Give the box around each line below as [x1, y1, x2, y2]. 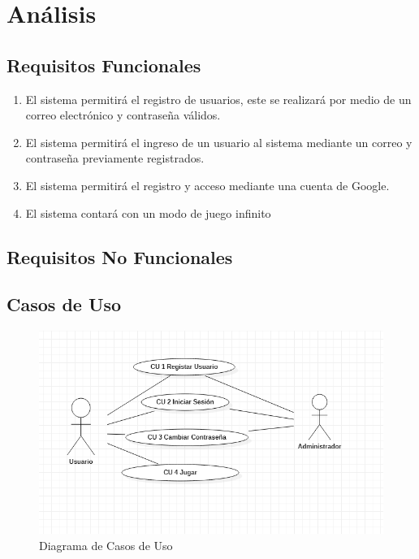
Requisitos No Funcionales [6, 244, 233, 269]
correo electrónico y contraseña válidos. [25, 106, 221, 123]
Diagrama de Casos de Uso [39, 537, 173, 554]
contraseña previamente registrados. [25, 149, 205, 167]
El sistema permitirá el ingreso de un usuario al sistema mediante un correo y [25, 133, 413, 150]
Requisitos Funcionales [6, 52, 201, 77]
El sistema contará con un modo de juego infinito [25, 204, 271, 221]
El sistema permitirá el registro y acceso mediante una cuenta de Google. [25, 176, 390, 193]
